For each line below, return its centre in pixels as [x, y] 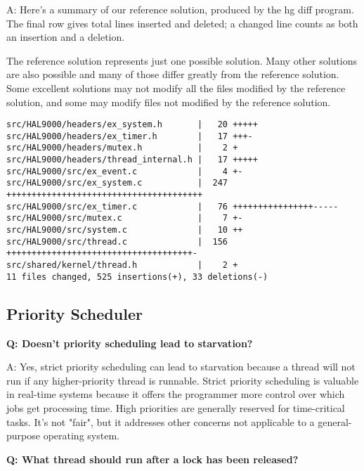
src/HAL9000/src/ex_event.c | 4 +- [125, 171]
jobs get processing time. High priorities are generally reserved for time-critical [176, 407]
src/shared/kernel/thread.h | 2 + [122, 265]
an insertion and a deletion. [66, 37]
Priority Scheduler [74, 313]
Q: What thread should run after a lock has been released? [152, 459]
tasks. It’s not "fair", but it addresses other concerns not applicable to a [161, 421]
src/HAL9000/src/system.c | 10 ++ [125, 230]
